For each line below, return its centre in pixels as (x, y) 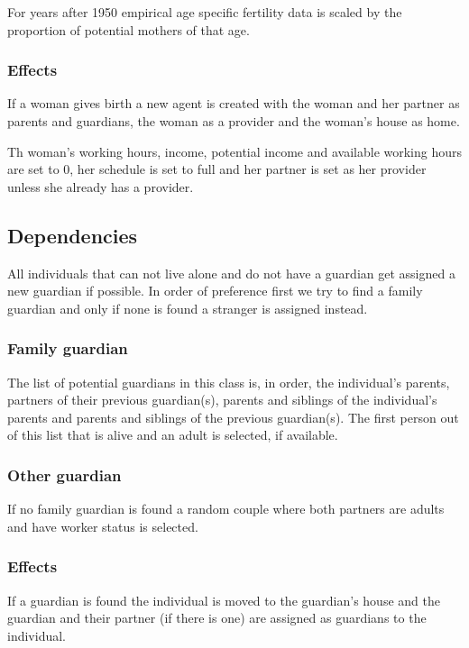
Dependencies (73, 235)
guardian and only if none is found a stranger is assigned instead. (188, 308)
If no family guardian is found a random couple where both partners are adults (226, 509)
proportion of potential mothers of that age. (129, 29)
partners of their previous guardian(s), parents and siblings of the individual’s (222, 400)
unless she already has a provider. (101, 186)
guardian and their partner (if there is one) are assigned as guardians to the (217, 618)
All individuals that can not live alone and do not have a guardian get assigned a (231, 273)
